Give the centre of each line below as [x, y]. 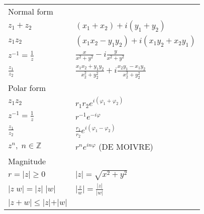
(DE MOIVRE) [126, 146]
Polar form [27, 88]
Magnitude [27, 161]
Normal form [31, 11]
